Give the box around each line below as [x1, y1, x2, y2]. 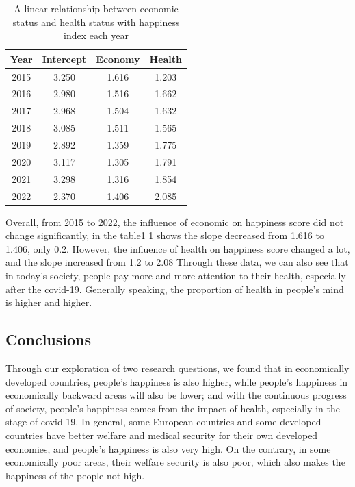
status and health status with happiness [12, 14, 180, 29]
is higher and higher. [5, 295, 92, 310]
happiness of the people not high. [5, 468, 145, 482]
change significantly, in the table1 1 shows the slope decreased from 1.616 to [5, 228, 324, 242]
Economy [96, 51, 140, 66]
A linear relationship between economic [14, 1, 179, 15]
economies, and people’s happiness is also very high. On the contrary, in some [5, 441, 331, 455]
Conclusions [5, 329, 92, 350]
